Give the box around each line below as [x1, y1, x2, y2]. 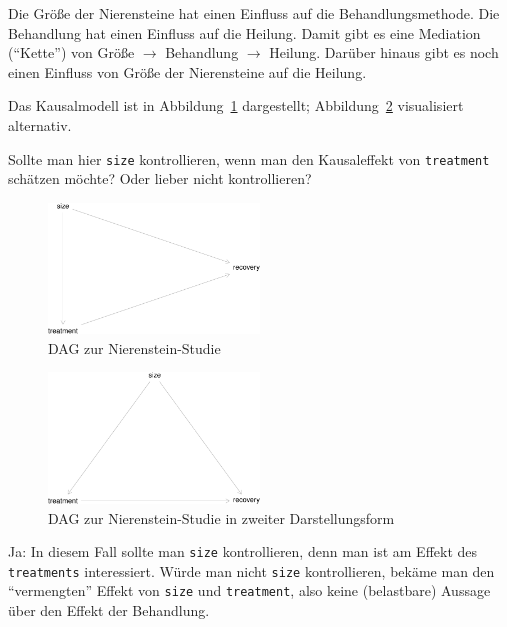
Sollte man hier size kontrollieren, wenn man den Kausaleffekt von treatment [8, 148, 490, 169]
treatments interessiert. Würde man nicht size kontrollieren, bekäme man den [8, 560, 495, 581]
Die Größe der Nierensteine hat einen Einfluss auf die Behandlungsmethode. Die [8, 3, 500, 23]
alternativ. [8, 114, 72, 135]
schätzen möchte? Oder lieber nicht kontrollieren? [8, 168, 312, 189]
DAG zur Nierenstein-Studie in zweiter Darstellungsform [48, 507, 395, 528]
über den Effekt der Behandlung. [8, 600, 210, 621]
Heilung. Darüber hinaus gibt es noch [269, 42, 499, 63]
